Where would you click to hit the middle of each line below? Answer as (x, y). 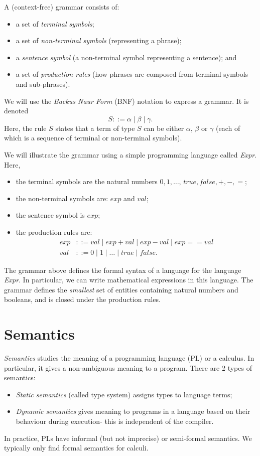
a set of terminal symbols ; (55, 23)
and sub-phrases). (43, 84)
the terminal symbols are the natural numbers (87, 181)
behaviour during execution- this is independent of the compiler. (115, 421)
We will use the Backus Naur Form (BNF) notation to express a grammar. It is (126, 101)
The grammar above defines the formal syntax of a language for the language (123, 270)
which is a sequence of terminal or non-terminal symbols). (93, 138)
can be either (164, 128)
